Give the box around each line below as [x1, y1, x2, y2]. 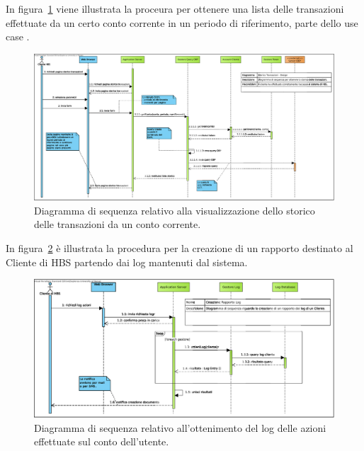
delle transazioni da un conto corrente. [34, 217, 201, 232]
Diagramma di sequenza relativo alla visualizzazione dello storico [34, 202, 315, 217]
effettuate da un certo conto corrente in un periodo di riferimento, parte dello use [6, 15, 358, 30]
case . [6, 29, 30, 44]
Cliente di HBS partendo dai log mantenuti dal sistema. [6, 254, 248, 269]
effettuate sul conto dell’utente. [34, 434, 169, 449]
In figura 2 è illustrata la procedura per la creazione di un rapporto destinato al [6, 241, 353, 255]
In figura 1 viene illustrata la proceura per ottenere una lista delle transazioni [6, 1, 344, 16]
